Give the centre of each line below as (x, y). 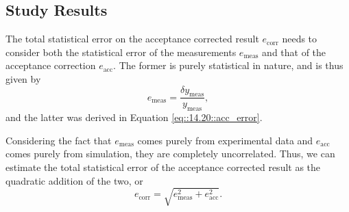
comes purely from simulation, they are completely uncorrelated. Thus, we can (170, 154)
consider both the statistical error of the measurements (121, 52)
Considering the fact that (59, 140)
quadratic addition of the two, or (74, 180)
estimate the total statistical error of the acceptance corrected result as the (163, 167)
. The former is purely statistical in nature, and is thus (228, 65)
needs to (300, 39)
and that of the (294, 52)
